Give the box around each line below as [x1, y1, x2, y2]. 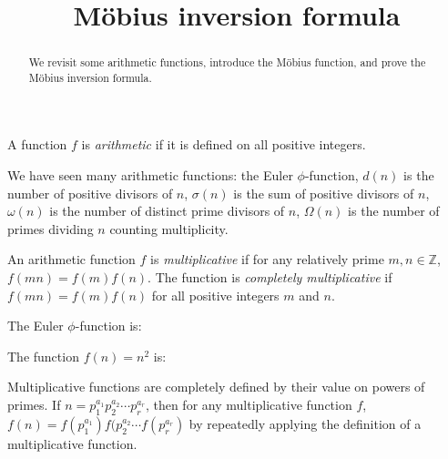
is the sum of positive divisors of [233, 183, 414, 202]
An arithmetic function [7, 250, 136, 269]
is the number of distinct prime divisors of [49, 201, 285, 220]
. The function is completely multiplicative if [148, 268, 392, 287]
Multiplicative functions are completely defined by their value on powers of [7, 377, 425, 396]
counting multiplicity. [109, 219, 229, 238]
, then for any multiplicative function [145, 395, 352, 414]
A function [7, 135, 67, 154]
